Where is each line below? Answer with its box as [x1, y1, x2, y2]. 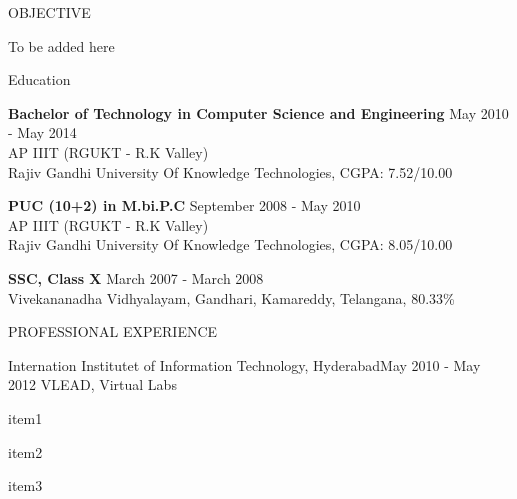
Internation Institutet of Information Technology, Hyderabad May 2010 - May [8, 354, 481, 375]
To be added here [8, 35, 115, 56]
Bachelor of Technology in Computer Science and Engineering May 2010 [8, 102, 509, 123]
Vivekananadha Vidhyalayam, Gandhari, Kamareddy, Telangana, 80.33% [8, 287, 455, 308]
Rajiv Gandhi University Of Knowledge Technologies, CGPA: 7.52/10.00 [8, 161, 453, 182]
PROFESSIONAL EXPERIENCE [8, 321, 218, 342]
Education [8, 69, 71, 90]
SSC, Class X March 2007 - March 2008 [8, 267, 264, 288]
